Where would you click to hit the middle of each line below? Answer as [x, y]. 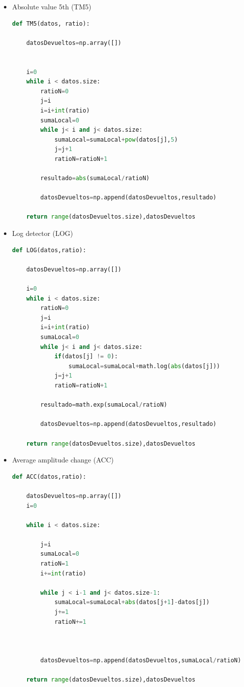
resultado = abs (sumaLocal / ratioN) [95, 178]
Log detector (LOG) [43, 233]
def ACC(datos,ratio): [49, 477]
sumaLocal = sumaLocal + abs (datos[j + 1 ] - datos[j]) [132, 602]
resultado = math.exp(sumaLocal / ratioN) [104, 405]
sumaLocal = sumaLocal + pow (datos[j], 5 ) [116, 139]
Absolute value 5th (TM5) [52, 6]
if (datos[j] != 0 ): [86, 357]
